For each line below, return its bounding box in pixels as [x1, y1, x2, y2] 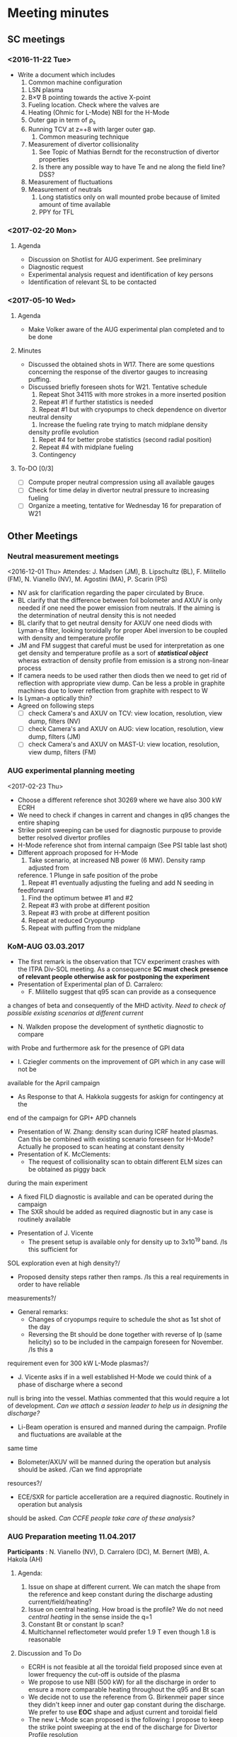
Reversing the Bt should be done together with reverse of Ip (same [28, 1330, 223, 1338]
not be [17, 1065, 37, 1073]
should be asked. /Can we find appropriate [17, 1465, 143, 1473]
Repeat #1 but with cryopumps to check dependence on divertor [38, 405, 227, 414]
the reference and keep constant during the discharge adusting [28, 1590, 213, 1598]
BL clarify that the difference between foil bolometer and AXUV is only [17, 596, 223, 605]
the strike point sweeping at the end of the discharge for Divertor [28, 1723, 218, 1731]
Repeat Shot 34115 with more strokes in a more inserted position [38, 390, 226, 399]
